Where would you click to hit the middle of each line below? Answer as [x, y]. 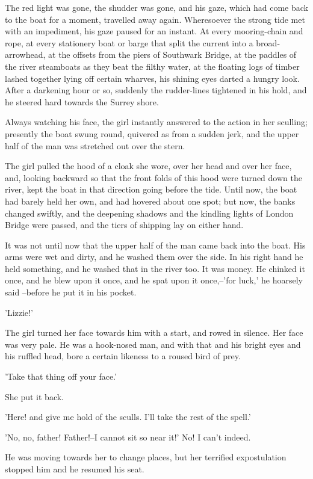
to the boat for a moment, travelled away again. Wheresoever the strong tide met [155, 19]
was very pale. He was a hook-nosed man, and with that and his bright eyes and [153, 344]
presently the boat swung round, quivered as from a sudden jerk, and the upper [152, 133]
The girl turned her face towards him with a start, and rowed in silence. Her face [154, 332]
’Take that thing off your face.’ [61, 376]
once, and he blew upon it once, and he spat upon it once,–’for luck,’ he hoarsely [154, 280]
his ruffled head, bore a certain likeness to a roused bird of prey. [123, 356]
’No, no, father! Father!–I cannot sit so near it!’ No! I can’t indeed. [128, 437]
